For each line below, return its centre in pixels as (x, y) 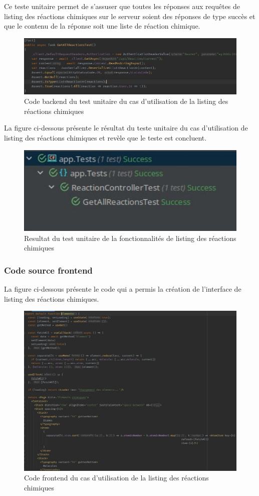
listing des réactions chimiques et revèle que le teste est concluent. (105, 137)
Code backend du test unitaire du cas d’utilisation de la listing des (126, 101)
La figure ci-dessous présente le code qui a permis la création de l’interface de (123, 289)
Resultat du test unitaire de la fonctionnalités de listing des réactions (130, 238)
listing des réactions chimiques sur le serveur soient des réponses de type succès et (130, 16)
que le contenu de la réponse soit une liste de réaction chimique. (102, 26)
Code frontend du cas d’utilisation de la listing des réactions (116, 478)
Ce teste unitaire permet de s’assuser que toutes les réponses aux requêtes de (122, 6)
